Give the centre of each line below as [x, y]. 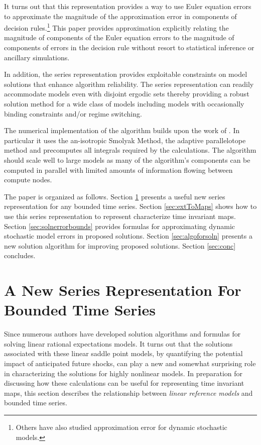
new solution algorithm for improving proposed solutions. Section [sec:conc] [120, 245]
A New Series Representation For [123, 290]
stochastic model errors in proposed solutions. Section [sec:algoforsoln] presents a [128, 236]
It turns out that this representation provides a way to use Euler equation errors [128, 6]
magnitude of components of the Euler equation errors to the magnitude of [119, 37]
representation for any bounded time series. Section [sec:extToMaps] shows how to [130, 206]
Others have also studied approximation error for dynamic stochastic [121, 427]
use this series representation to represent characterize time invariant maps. [120, 216]
